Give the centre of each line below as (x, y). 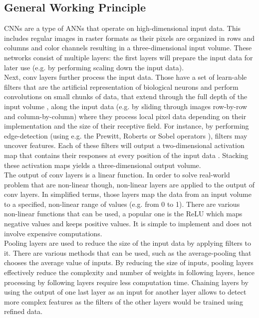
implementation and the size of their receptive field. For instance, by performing (127, 126)
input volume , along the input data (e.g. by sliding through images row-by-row (126, 106)
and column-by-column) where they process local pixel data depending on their (125, 116)
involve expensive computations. (53, 233)
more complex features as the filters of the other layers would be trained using (124, 301)
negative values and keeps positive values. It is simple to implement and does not (128, 224)
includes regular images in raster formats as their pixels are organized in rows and (129, 38)
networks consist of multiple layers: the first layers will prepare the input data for (129, 57)
